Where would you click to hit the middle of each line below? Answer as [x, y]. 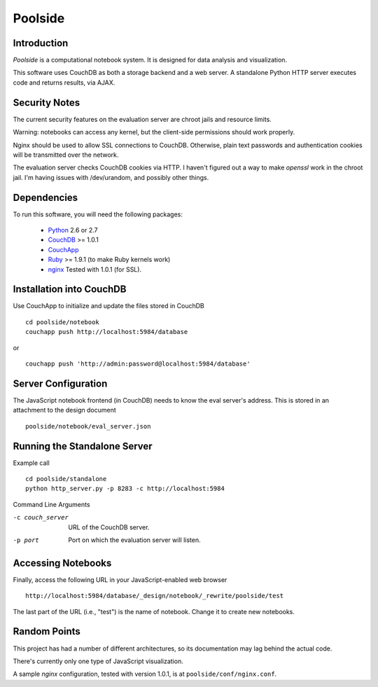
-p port [26, 540]
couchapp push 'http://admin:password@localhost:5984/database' [138, 364]
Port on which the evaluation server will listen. [134, 540]
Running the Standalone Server [83, 446]
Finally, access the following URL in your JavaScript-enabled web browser [120, 580]
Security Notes [47, 103]
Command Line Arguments [51, 504]
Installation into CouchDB [70, 290]
